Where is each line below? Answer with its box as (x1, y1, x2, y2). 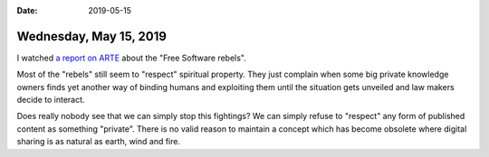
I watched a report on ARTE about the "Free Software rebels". (16, 52, 246, 63)
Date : (16, 5, 38, 15)
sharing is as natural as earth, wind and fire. (16, 136, 181, 147)
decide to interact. (16, 95, 85, 106)
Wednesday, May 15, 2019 (16, 28, 168, 44)
